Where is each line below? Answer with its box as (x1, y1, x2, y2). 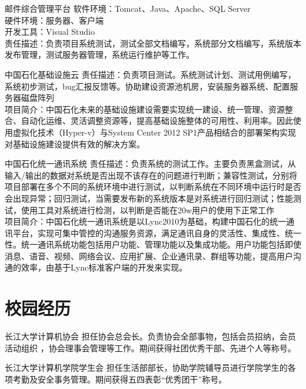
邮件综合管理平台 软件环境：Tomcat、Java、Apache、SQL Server (5, 2, 251, 14)
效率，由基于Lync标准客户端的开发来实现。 (21, 261, 188, 273)
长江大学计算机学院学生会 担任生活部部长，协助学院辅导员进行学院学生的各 (5, 361, 296, 374)
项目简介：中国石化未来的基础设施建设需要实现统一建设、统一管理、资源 (5, 103, 285, 115)
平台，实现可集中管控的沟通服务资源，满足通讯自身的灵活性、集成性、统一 (12, 226, 301, 239)
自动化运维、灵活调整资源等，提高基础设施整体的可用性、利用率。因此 (21, 114, 293, 127)
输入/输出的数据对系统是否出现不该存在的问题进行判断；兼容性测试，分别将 (5, 169, 297, 181)
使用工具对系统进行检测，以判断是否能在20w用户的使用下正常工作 (21, 203, 275, 216)
